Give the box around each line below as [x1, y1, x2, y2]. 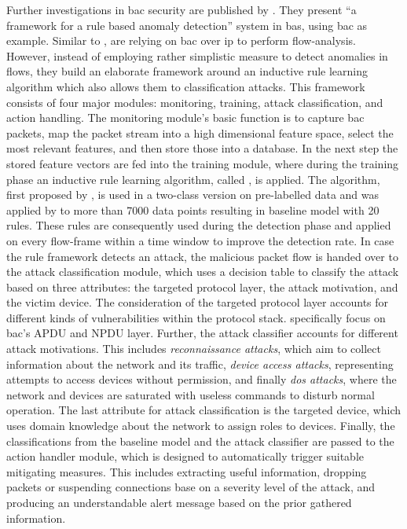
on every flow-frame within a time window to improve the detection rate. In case [6, 232, 394, 248]
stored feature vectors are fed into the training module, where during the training [6, 155, 399, 171]
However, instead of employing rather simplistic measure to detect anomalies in [6, 47, 388, 64]
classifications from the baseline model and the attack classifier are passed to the [6, 432, 394, 449]
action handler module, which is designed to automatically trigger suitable [6, 448, 364, 465]
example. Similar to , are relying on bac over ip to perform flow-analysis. [6, 32, 356, 49]
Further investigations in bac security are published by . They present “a [6, 2, 357, 17]
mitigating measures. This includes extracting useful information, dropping [6, 463, 367, 479]
